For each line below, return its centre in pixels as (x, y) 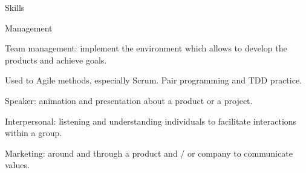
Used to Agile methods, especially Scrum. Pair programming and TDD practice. (154, 80)
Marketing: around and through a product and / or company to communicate (149, 153)
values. (17, 165)
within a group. (34, 133)
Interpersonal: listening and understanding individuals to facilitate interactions (151, 121)
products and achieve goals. (56, 60)
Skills (15, 7)
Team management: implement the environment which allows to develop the (146, 48)
